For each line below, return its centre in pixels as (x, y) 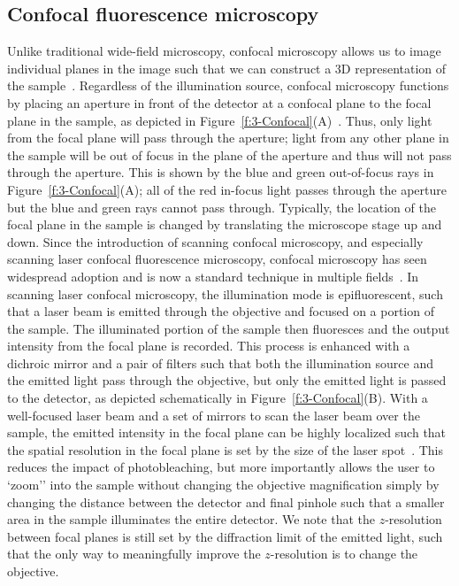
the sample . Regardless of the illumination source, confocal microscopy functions (228, 85)
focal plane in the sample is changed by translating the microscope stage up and (225, 224)
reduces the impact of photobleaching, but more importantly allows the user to (221, 467)
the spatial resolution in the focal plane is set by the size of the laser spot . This (225, 449)
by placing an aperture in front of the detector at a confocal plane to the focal (219, 102)
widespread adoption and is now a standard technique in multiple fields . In (213, 276)
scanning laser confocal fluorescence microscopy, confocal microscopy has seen (217, 259)
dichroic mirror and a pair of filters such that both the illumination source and (221, 362)
